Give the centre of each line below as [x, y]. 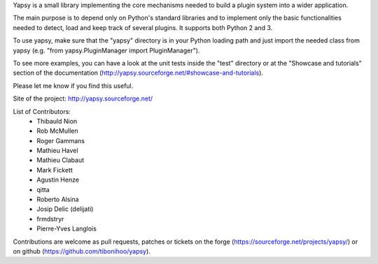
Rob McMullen [57, 131]
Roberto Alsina [58, 200]
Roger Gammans [61, 140]
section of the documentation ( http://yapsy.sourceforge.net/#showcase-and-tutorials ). [138, 73]
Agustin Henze [58, 180]
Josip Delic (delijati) [65, 209]
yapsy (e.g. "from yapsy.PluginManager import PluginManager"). [106, 50]
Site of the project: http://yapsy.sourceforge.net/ [83, 98]
